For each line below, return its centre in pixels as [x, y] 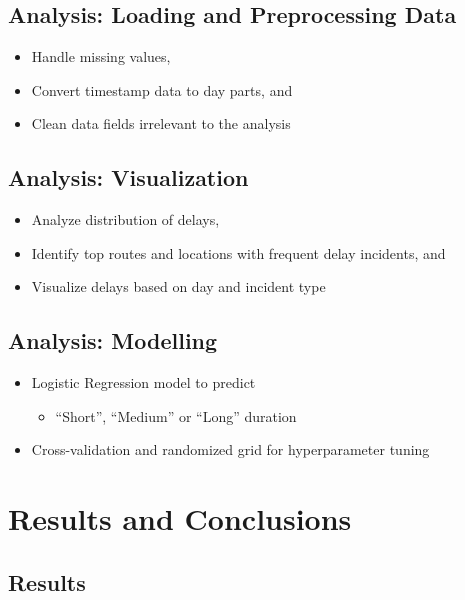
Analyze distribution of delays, [125, 219]
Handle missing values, [101, 56]
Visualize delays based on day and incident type [178, 286]
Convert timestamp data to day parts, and [162, 89]
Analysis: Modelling [113, 340]
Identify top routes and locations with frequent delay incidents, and [238, 252]
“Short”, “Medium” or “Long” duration [176, 415]
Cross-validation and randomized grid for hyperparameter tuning [230, 449]
